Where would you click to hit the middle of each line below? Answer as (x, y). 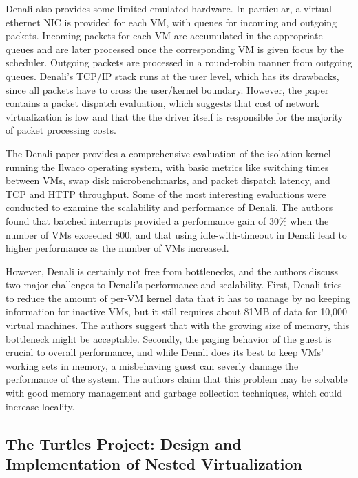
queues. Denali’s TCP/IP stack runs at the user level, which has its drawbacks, (172, 76)
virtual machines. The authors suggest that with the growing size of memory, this (178, 325)
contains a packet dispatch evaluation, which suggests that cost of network (162, 103)
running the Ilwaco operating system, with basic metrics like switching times (167, 167)
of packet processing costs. (61, 130)
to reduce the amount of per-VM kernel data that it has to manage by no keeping (178, 298)
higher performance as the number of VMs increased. (117, 248)
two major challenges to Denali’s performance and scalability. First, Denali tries (174, 285)
